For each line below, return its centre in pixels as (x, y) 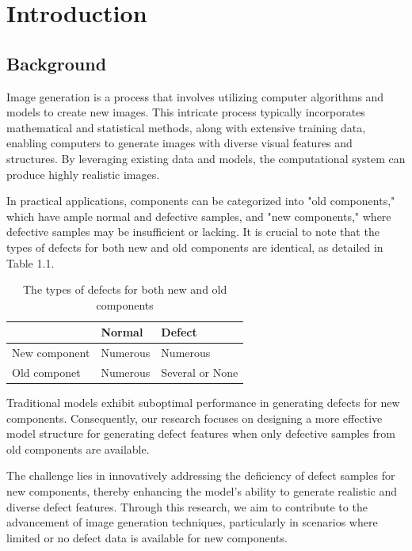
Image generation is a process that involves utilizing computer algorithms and (195, 96)
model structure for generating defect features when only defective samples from (201, 433)
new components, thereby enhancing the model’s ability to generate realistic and (202, 491)
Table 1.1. (31, 262)
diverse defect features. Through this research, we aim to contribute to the (187, 506)
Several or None (200, 372)
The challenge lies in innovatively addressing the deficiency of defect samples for (201, 475)
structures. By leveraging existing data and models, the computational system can (206, 158)
